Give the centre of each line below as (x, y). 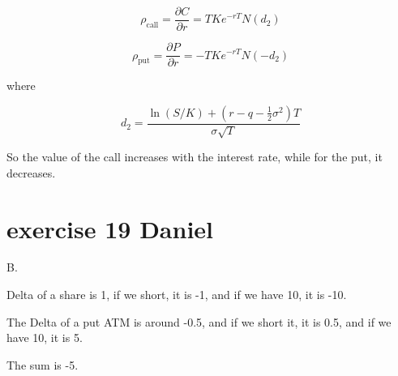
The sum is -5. (43, 364)
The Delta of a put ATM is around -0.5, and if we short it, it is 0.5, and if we (199, 321)
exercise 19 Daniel (110, 228)
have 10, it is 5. (45, 338)
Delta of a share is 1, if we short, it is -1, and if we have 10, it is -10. (177, 295)
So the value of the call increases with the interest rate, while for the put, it (195, 157)
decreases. (31, 172)
